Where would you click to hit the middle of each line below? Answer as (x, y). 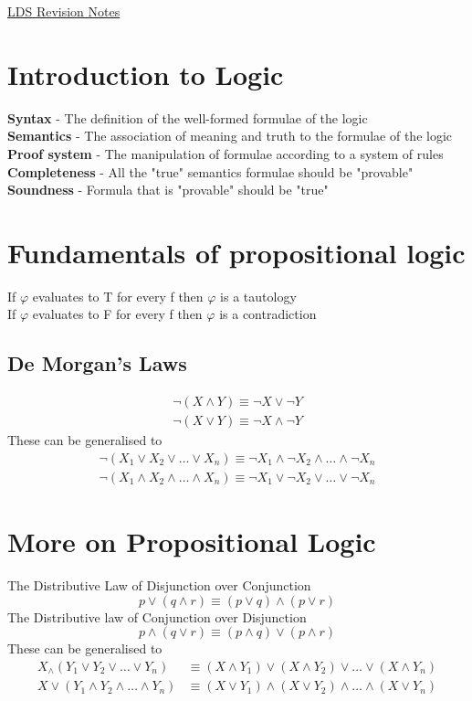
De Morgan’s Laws (97, 363)
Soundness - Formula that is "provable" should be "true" (168, 190)
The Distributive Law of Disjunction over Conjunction (159, 585)
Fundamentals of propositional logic (236, 252)
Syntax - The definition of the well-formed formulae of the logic (188, 117)
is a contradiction (268, 314)
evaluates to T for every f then (118, 296)
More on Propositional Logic (192, 542)
